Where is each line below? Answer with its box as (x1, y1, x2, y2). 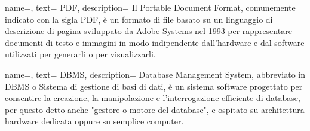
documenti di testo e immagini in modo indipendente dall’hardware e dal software (5, 36, 305, 48)
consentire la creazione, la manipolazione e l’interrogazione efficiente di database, (5, 92, 300, 104)
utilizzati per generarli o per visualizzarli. (5, 48, 156, 60)
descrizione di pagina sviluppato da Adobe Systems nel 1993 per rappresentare (5, 25, 292, 37)
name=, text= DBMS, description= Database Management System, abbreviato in (5, 68, 305, 80)
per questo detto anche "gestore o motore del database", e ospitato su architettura (5, 103, 305, 115)
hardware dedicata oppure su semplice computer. (5, 115, 184, 127)
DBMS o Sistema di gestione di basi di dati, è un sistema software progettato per (5, 80, 303, 92)
